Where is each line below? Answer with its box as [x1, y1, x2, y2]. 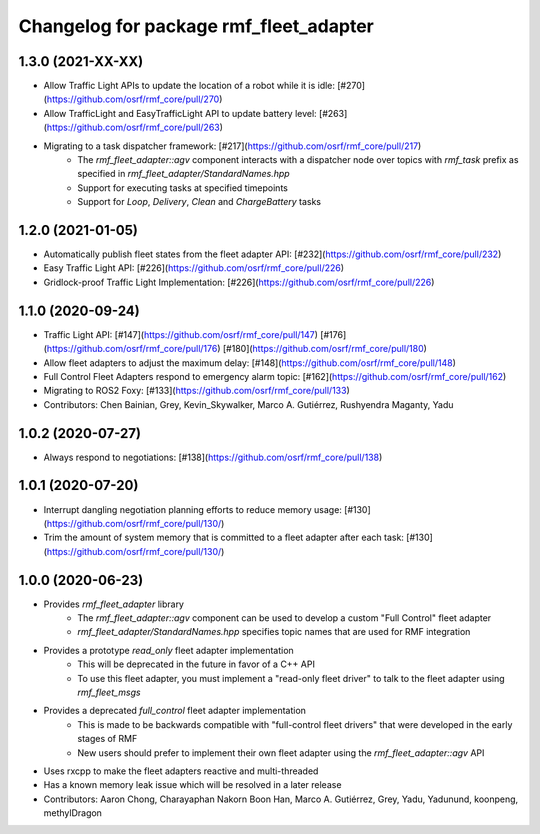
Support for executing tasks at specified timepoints [77, 181, 289, 194]
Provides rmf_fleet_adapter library [43, 598, 185, 610]
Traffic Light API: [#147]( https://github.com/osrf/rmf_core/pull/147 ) [43, 328, 319, 340]
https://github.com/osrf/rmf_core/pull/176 [46, 343, 218, 355]
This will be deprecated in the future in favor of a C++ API [77, 658, 315, 670]
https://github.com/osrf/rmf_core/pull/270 [46, 93, 220, 105]
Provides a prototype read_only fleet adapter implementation [43, 644, 294, 656]
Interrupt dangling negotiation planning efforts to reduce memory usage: [43, 503, 342, 515]
